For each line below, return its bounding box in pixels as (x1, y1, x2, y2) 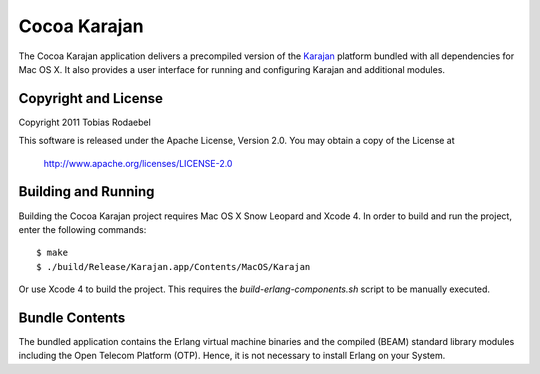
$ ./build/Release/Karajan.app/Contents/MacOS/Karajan (36, 261, 311, 272)
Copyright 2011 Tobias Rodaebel (18, 116, 152, 128)
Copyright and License (18, 90, 164, 107)
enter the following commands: (18, 223, 147, 235)
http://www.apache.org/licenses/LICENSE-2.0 (43, 157, 233, 169)
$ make (36, 247, 69, 259)
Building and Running (18, 183, 155, 200)
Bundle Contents (18, 309, 126, 326)
